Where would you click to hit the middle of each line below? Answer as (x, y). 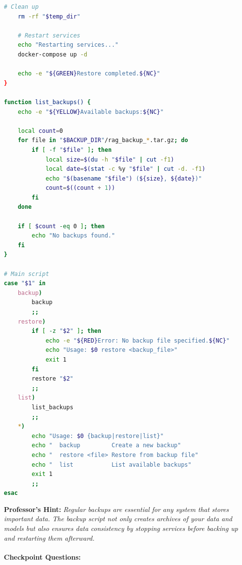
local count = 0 (40, 131)
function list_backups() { (48, 102)
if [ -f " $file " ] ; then (72, 150)
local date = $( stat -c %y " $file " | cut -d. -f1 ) (125, 169)
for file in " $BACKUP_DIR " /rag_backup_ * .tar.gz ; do (103, 140)
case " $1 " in (25, 283)
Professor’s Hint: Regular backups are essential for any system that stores (116, 509)
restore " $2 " (53, 379)
